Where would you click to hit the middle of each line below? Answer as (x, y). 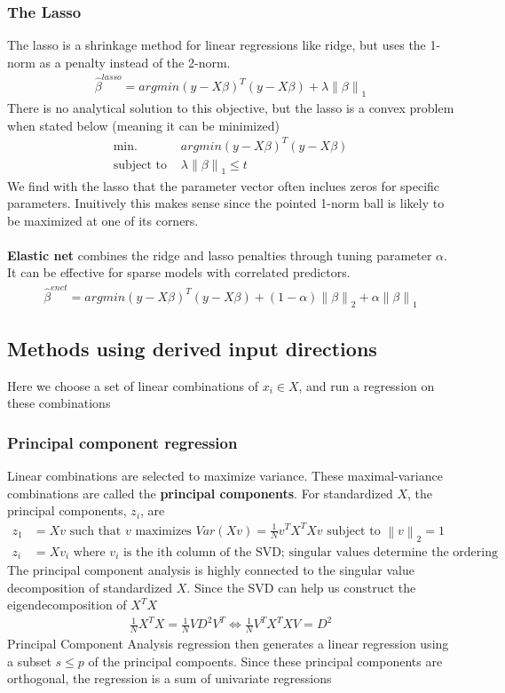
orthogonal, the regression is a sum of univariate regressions (170, 678)
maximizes (163, 531)
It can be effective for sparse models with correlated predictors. (179, 272)
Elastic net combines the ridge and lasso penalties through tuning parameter (220, 255)
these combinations (59, 403)
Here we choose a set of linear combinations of (133, 385)
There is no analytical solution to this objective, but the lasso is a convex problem (231, 107)
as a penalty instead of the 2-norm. (135, 62)
